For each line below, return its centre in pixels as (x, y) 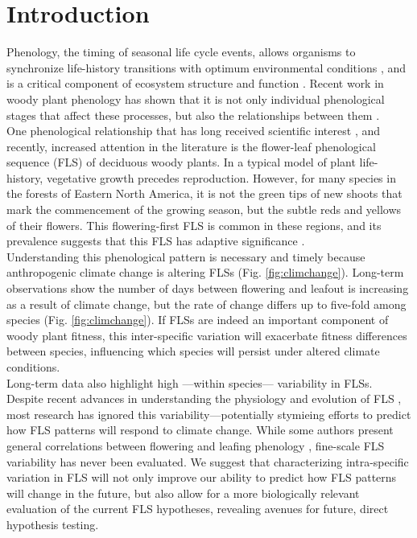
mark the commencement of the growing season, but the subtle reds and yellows (204, 209)
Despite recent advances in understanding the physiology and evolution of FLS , (204, 398)
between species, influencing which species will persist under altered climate (193, 351)
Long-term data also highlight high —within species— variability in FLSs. (190, 382)
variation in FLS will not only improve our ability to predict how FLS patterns (202, 477)
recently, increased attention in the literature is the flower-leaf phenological (191, 146)
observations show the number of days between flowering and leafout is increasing (208, 288)
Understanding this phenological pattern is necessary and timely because (186, 256)
